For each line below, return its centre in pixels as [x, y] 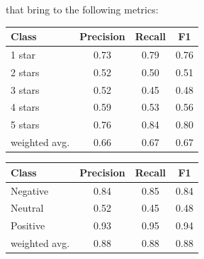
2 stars [25, 72]
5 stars [25, 125]
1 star [23, 54]
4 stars [25, 107]
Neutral [27, 208]
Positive [28, 225]
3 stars [25, 89]
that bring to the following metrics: [82, 9]
